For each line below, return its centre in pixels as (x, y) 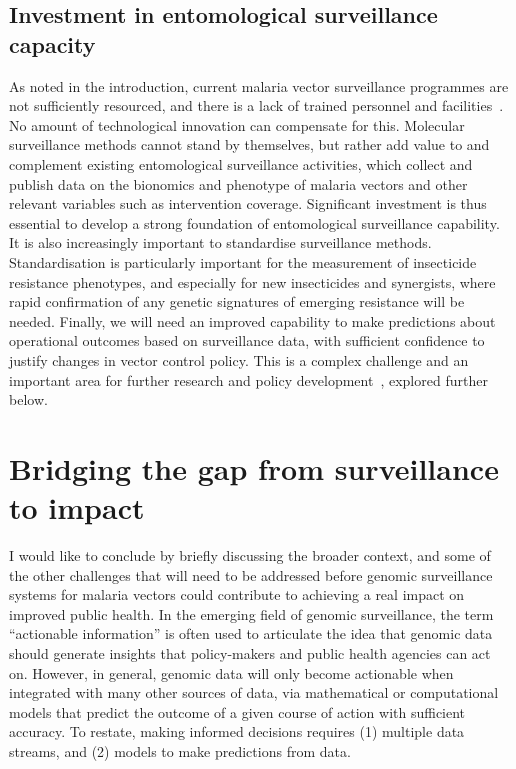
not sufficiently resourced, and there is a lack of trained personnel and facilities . (256, 105)
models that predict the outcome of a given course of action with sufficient (237, 711)
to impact (77, 507)
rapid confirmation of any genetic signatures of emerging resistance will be (237, 301)
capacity (52, 43)
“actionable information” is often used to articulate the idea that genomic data (251, 633)
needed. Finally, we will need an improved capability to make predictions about (252, 320)
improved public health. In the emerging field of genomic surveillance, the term (251, 613)
